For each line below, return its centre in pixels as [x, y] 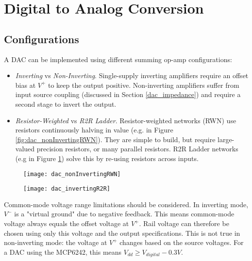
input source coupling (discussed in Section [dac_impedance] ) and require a [128, 94]
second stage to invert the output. [66, 104]
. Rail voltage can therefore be [184, 223]
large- [226, 139]
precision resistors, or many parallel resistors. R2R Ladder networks [137, 149]
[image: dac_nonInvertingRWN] [72, 174]
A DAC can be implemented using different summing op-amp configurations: [118, 59]
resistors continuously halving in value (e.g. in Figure [94, 130]
